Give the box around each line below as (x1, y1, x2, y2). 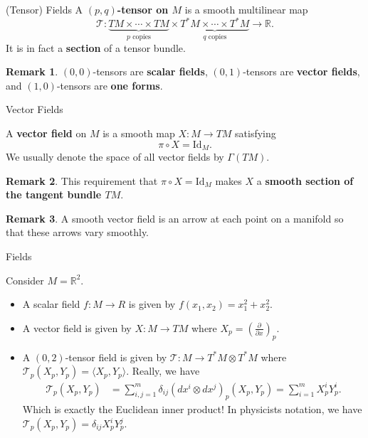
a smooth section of (256, 173, 354, 188)
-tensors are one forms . (56, 78, 163, 92)
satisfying (235, 125, 276, 140)
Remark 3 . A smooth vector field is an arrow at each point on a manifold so (6, 210, 344, 225)
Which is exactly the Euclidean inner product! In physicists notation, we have (22, 402, 362, 417)
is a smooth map (102, 125, 175, 140)
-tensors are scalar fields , (93, 64, 208, 79)
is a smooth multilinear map (184, 2, 308, 16)
